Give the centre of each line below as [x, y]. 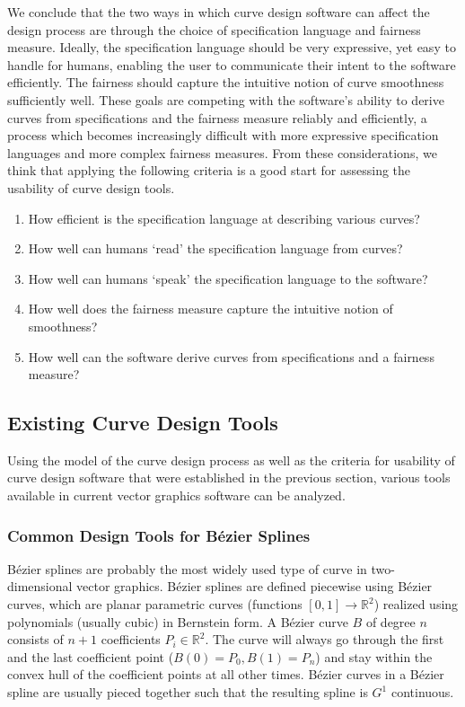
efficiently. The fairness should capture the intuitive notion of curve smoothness [226, 82]
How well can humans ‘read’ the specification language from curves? [215, 248]
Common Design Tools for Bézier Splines [159, 535]
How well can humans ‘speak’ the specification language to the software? [228, 278]
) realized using [416, 604]
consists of [35, 639]
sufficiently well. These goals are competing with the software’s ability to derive [226, 99]
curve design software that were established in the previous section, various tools [229, 477]
